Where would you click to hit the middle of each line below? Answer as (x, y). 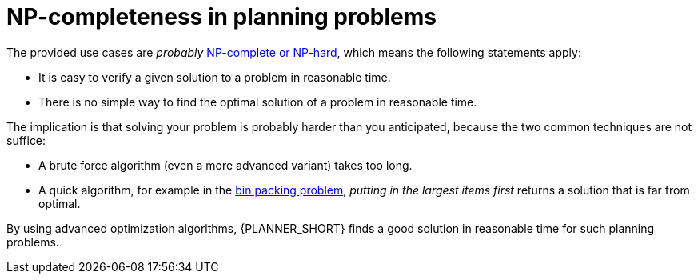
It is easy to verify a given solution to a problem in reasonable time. (215, 77)
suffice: (26, 140)
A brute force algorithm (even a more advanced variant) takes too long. (225, 165)
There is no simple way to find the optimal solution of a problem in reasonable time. (258, 102)
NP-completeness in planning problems (221, 17)
